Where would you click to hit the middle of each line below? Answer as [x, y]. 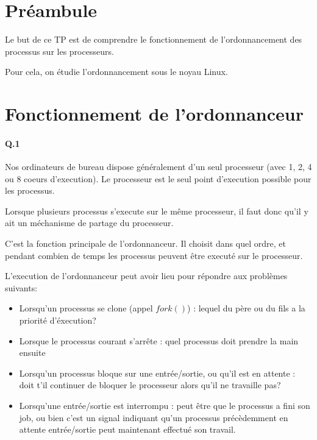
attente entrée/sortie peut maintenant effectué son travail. [127, 429]
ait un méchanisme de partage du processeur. [89, 223]
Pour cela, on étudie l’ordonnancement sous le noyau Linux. [116, 72]
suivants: [21, 287]
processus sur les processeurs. [59, 51]
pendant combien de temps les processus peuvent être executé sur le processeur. [154, 255]
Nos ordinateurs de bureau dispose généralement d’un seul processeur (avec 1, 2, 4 [158, 167]
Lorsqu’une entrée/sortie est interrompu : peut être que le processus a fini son [165, 405]
